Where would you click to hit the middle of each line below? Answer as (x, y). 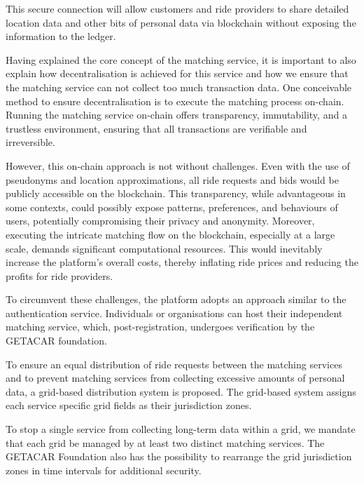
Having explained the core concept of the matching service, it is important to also (181, 59)
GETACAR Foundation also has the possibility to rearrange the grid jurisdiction (179, 456)
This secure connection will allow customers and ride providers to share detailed (177, 8)
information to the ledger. (61, 36)
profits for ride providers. (59, 275)
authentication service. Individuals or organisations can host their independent (174, 313)
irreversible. (30, 142)
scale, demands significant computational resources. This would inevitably (164, 248)
